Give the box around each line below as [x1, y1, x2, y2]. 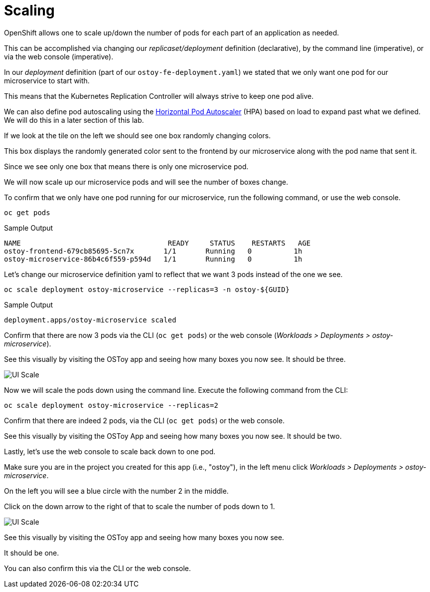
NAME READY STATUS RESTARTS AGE [4, 239, 311, 247]
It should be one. [4, 548, 59, 557]
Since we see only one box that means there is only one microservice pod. [4, 162, 249, 171]
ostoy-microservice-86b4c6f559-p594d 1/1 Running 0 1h [4, 255, 302, 263]
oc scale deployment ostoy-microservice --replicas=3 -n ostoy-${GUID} [4, 285, 290, 294]
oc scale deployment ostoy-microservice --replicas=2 [4, 401, 218, 409]
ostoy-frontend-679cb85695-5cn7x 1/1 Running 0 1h [4, 247, 302, 255]
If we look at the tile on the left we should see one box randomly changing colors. [4, 131, 271, 140]
